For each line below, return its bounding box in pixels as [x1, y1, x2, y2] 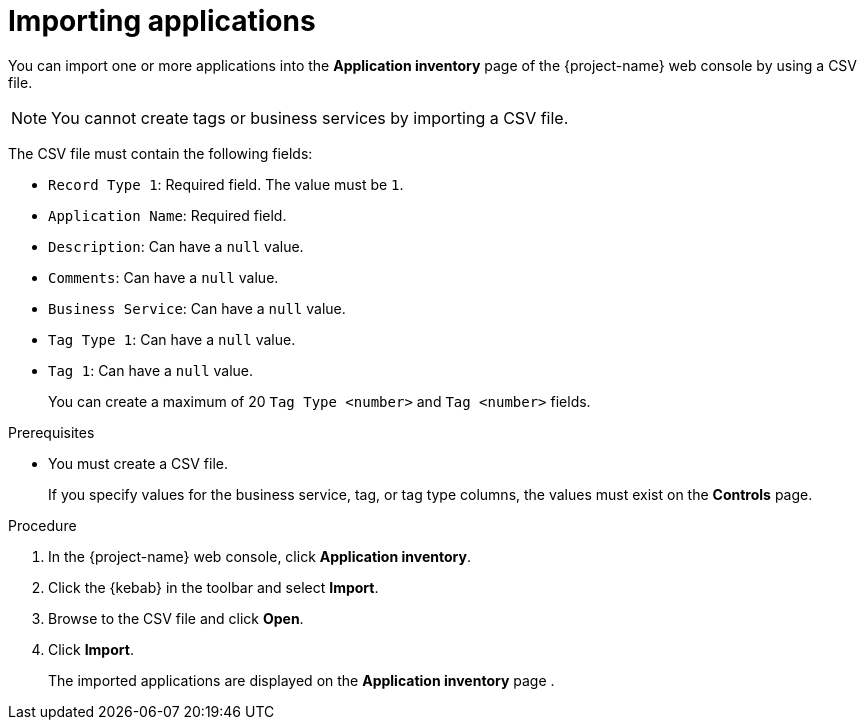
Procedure [8, 516, 77, 534]
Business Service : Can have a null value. [48, 299, 346, 317]
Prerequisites [8, 423, 95, 441]
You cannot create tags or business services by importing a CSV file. [51, 107, 569, 128]
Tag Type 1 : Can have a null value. [48, 330, 296, 348]
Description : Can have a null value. [48, 237, 304, 255]
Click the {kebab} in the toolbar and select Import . [48, 578, 379, 596]
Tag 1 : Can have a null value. [48, 361, 254, 379]
